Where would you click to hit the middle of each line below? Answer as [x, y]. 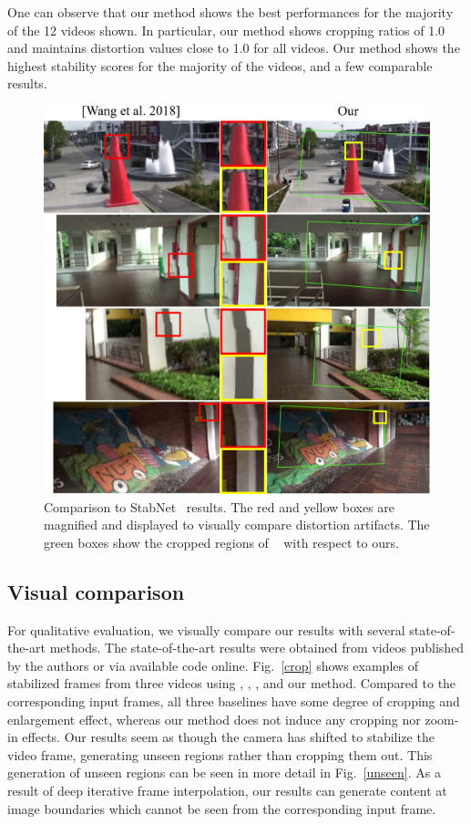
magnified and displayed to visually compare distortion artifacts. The [237, 525]
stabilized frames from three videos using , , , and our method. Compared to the [232, 683]
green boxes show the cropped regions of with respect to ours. [221, 542]
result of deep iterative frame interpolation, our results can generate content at [227, 790]
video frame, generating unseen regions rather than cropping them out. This [220, 754]
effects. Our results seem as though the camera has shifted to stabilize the [228, 737]
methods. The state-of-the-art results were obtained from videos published [257, 648]
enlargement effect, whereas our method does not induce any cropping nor [214, 719]
